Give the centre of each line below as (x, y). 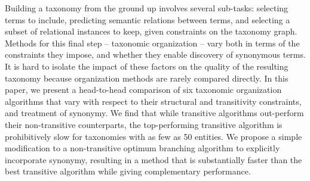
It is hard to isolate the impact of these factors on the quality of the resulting (147, 66)
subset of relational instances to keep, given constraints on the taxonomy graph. (151, 31)
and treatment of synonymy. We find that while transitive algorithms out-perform (154, 113)
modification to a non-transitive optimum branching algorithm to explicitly (142, 148)
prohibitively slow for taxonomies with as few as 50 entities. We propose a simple (154, 136)
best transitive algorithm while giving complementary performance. (128, 171)
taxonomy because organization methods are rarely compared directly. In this (147, 78)
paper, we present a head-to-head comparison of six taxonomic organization (143, 90)
